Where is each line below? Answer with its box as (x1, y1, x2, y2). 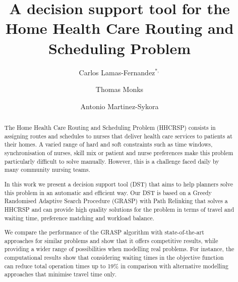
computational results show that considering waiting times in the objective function (4, 253, 224, 262)
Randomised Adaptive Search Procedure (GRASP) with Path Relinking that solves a (4, 197, 228, 205)
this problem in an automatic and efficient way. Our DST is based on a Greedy (4, 188, 212, 197)
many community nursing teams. (4, 165, 90, 174)
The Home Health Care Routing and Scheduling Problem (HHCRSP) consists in (4, 123, 216, 132)
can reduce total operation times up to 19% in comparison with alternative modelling (4, 261, 228, 270)
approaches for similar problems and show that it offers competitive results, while (4, 236, 218, 245)
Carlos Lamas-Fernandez (79, 67, 155, 77)
